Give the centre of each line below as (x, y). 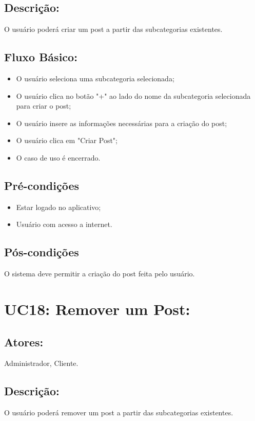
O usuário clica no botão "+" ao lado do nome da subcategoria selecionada (133, 95)
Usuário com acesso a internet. (64, 224)
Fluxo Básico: (41, 57)
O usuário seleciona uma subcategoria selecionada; (95, 78)
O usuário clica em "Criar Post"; (67, 140)
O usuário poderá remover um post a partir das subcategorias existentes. (119, 413)
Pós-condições (42, 252)
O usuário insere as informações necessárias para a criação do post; (122, 123)
